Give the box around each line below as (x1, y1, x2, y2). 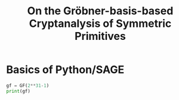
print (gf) (6, 88, 31, 94)
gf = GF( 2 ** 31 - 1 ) (6, 82, 50, 89)
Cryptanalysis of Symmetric (29, 17, 172, 30)
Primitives (74, 30, 126, 43)
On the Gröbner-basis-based (27, 4, 174, 18)
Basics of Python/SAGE (6, 63, 125, 77)
